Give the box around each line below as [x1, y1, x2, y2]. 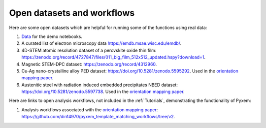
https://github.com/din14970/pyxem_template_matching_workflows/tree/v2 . [21, 114, 175, 120]
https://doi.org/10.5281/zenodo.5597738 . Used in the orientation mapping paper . [21, 89, 185, 95]
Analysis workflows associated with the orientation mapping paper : [21, 106, 158, 113]
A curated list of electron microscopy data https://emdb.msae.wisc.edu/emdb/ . [21, 40, 182, 46]
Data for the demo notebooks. [21, 33, 82, 39]
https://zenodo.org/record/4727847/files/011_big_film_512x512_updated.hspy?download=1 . [21, 54, 206, 60]
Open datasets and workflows [9, 7, 135, 18]
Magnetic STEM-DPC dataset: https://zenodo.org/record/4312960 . [21, 61, 157, 67]
